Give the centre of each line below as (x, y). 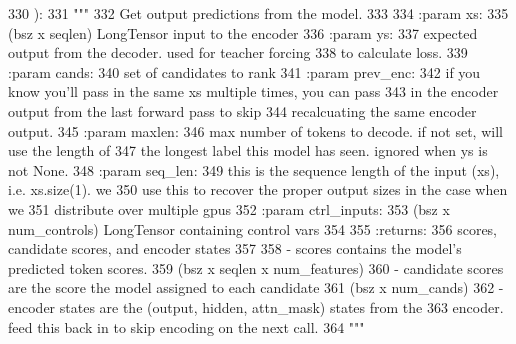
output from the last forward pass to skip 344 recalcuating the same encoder (242, 110)
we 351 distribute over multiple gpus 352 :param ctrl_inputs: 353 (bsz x (229, 208)
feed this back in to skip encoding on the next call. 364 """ (186, 326)
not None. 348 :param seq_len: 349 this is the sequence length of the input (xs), (254, 169)
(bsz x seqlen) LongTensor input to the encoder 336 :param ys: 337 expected (243, 32)
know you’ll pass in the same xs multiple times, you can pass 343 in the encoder (253, 91)
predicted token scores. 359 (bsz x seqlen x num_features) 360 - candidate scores (256, 267)
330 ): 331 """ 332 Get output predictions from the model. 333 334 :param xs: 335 (258, 13)
